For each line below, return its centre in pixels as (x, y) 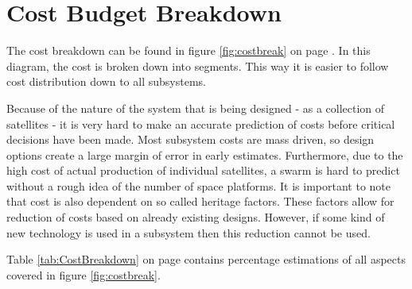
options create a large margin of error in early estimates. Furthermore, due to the (205, 154)
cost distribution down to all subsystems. (106, 81)
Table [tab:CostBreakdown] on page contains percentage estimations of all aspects (206, 259)
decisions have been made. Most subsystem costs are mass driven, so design (190, 139)
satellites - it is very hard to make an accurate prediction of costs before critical (201, 123)
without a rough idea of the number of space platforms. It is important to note (199, 185)
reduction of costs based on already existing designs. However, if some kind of (196, 217)
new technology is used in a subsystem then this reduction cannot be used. (189, 232)
